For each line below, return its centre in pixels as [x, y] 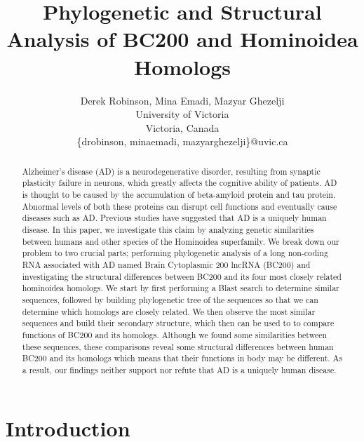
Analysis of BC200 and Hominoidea [182, 39]
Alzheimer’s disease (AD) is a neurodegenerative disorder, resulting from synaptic [171, 171]
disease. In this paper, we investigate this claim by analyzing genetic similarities [168, 229]
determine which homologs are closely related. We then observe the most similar [169, 311]
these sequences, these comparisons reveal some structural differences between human [178, 346]
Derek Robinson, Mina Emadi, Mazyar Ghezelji [182, 100]
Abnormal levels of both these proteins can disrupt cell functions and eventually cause [180, 206]
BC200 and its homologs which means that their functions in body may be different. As [182, 358]
